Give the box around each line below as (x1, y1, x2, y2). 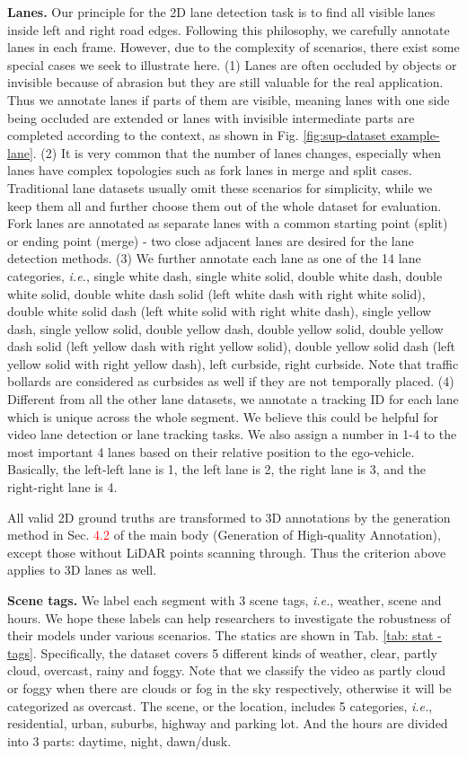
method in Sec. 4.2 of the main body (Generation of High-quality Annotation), (7, 525, 441, 544)
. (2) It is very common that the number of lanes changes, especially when (32, 143, 441, 162)
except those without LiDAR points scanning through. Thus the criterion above (7, 542, 446, 561)
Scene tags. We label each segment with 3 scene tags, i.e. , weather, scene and (7, 591, 442, 609)
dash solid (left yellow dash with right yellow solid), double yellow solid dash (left (7, 337, 456, 356)
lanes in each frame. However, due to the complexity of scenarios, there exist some (7, 38, 460, 57)
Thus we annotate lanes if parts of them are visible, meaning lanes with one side (7, 90, 450, 109)
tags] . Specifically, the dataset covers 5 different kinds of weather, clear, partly (7, 643, 437, 662)
